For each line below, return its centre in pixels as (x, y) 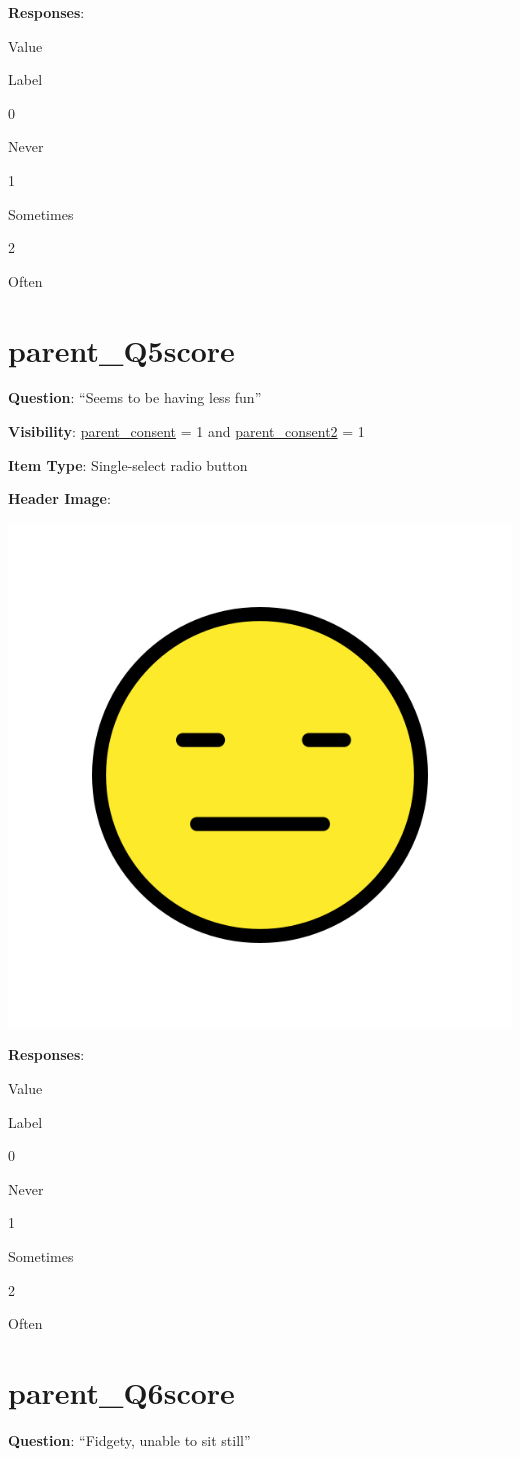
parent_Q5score (121, 349)
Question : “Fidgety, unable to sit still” (129, 1439)
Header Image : (59, 498)
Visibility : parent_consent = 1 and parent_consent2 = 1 (186, 431)
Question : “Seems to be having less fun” (135, 397)
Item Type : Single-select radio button (128, 464)
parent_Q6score (121, 1391)
